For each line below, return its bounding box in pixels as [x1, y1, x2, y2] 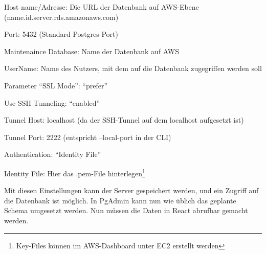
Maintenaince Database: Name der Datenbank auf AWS [4, 45, 179, 56]
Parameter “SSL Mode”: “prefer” [4, 80, 107, 90]
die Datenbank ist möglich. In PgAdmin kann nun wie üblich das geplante [4, 195, 236, 205]
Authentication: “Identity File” [4, 149, 101, 159]
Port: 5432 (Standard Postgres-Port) [4, 29, 118, 39]
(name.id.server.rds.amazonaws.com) [4, 11, 119, 22]
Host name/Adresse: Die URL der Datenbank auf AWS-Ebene [4, 2, 199, 12]
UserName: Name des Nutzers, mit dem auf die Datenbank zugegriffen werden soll [4, 63, 262, 74]
